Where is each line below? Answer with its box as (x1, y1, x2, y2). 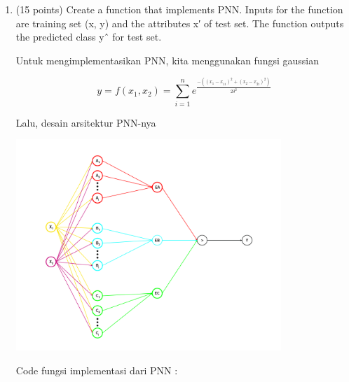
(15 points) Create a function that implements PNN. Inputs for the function (15, 2, 343, 16)
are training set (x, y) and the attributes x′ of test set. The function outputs (15, 15, 344, 30)
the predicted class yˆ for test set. (15, 29, 162, 44)
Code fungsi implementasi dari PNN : (15, 362, 178, 377)
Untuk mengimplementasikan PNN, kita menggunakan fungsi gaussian (15, 52, 320, 67)
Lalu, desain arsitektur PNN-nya (15, 115, 156, 129)
